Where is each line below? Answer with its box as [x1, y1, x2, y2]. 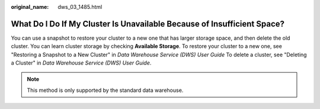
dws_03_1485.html [57, 4, 103, 10]
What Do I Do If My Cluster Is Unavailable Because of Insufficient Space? [11, 18, 284, 29]
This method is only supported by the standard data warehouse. [27, 86, 184, 94]
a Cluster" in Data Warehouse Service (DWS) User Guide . [11, 59, 152, 66]
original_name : [11, 4, 49, 10]
